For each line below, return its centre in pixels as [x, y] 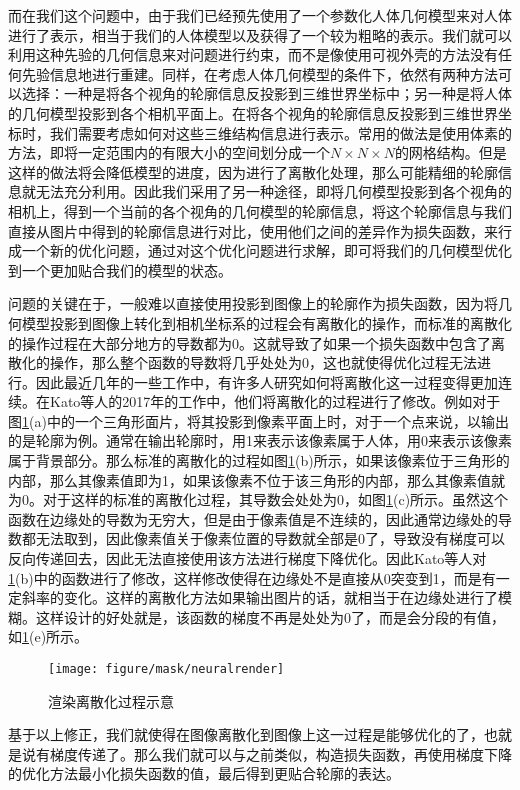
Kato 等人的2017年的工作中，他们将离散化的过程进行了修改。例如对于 [275, 401]
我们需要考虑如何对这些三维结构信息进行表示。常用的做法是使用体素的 [280, 132]
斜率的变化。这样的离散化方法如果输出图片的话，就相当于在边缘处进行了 [259, 597]
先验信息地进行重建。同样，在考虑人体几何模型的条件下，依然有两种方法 [259, 73]
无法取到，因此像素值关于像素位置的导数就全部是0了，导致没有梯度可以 [270, 538]
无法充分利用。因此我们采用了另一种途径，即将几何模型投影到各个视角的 [273, 191]
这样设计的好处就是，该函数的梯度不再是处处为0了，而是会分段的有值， [270, 616]
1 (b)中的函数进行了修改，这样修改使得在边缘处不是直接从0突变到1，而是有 [252, 577]
